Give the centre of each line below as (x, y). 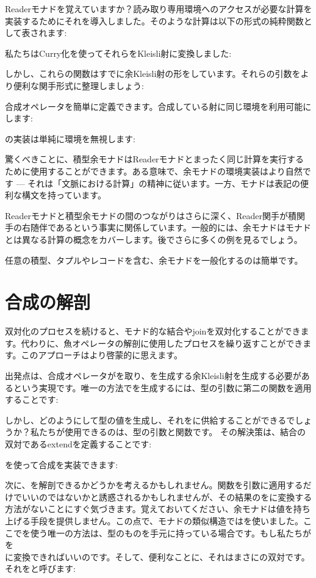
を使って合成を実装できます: (62, 464)
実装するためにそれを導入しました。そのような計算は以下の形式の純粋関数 (154, 20)
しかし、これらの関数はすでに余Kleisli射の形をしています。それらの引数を (153, 74)
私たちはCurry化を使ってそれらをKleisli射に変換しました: (118, 53)
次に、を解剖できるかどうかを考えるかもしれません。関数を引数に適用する (154, 485)
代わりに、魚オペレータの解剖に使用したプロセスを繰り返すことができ (162, 343)
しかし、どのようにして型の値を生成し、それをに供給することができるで (150, 420)
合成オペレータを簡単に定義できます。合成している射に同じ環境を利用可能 (154, 106)
